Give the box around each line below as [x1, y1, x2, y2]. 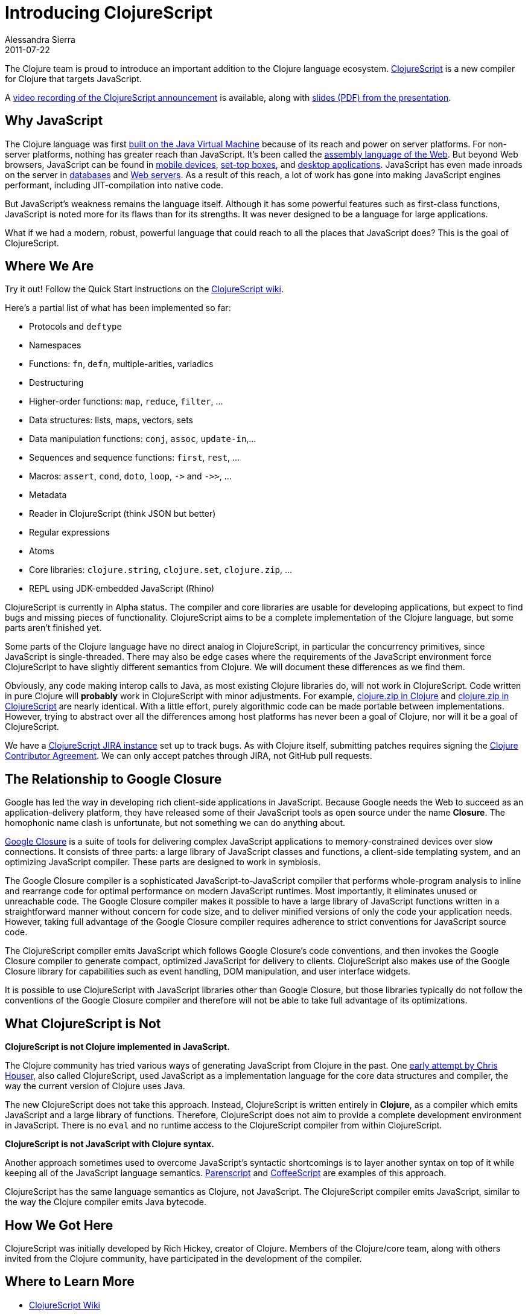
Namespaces [29, 340, 81, 351]
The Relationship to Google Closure [5, 771, 222, 787]
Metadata [29, 490, 67, 501]
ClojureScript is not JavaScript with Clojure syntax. [5, 1139, 214, 1150]
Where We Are [5, 258, 94, 274]
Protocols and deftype [29, 321, 122, 332]
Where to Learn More [5, 1274, 135, 1290]
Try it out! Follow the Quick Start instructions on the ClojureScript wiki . [5, 284, 284, 295]
